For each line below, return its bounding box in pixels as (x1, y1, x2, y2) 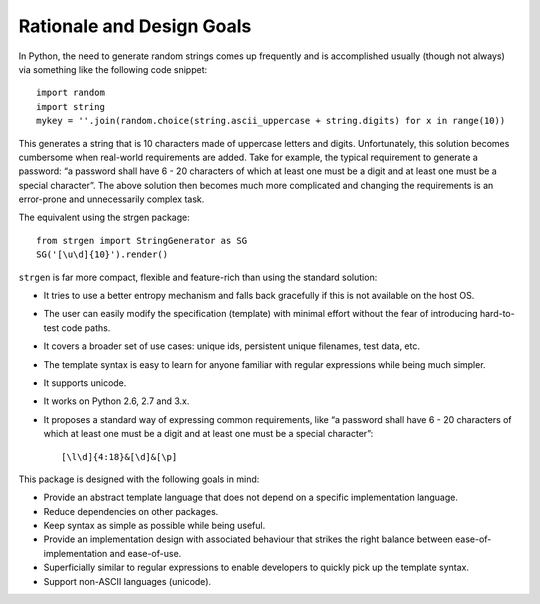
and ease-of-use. (109, 547, 182, 559)
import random (36, 87, 105, 99)
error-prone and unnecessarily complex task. (18, 193, 205, 205)
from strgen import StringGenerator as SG (36, 235, 248, 246)
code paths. (61, 321, 111, 334)
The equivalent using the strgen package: (18, 211, 190, 224)
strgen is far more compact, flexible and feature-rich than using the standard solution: (18, 271, 378, 283)
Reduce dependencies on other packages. (43, 505, 219, 517)
